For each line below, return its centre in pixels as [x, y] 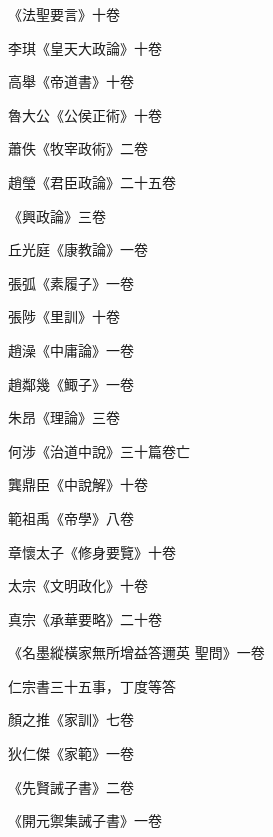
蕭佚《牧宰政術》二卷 [78, 148]
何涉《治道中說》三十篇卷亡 [99, 450]
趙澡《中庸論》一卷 [71, 349]
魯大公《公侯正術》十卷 [85, 114]
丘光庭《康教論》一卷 [78, 249]
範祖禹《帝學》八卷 [71, 517]
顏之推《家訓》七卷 [71, 719]
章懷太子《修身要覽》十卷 [92, 551]
